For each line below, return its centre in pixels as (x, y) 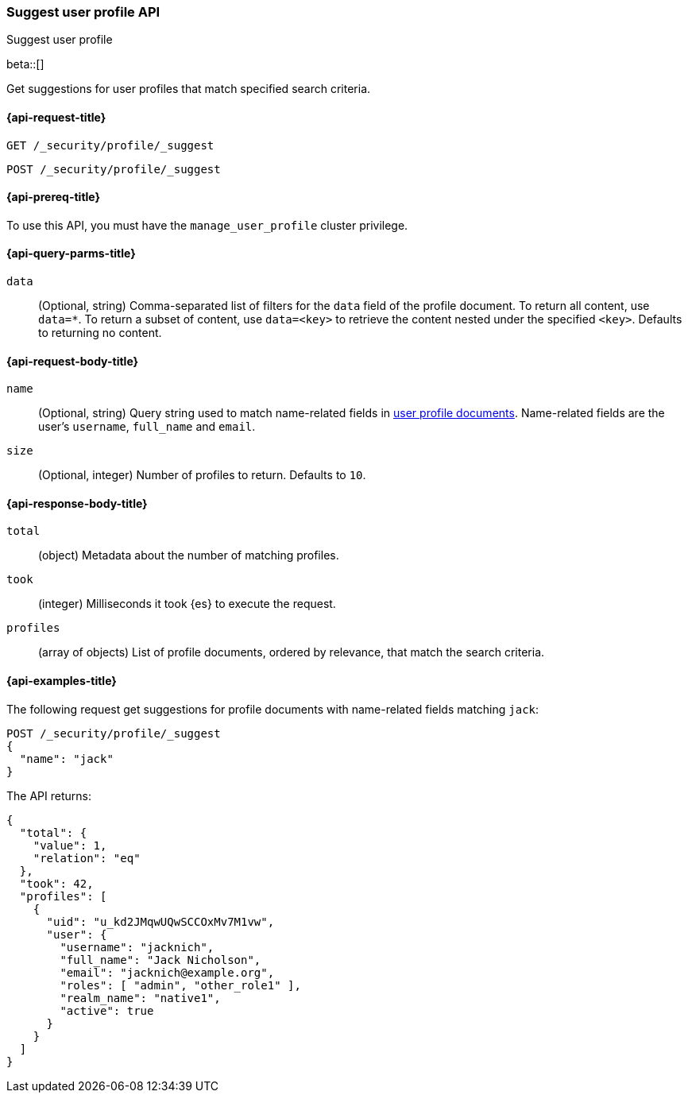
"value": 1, (70, 845)
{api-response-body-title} (77, 503)
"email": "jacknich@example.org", (167, 972)
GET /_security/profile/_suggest (110, 145)
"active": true (107, 1010)
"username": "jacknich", (137, 947)
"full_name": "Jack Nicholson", (160, 960)
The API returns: (49, 795)
